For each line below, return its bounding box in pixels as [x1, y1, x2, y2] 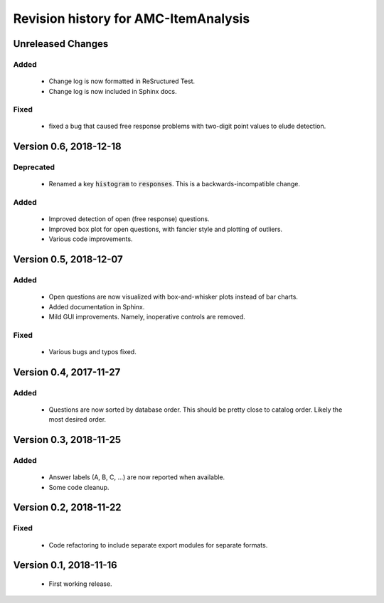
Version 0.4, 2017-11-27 [13, 366, 121, 378]
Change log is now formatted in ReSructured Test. [48, 77, 196, 85]
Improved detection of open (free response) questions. [48, 215, 210, 223]
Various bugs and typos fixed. [48, 347, 137, 356]
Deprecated [13, 162, 55, 172]
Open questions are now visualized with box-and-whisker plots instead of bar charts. [48, 292, 299, 301]
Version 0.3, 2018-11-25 [13, 434, 122, 446]
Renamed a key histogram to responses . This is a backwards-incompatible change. [48, 180, 300, 188]
